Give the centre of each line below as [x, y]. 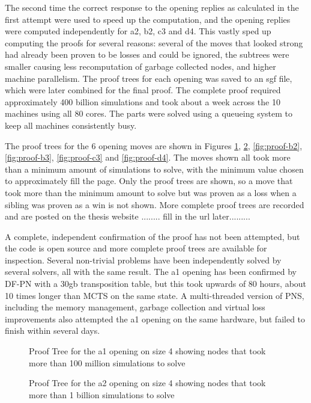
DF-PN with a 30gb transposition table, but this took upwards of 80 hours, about [156, 284]
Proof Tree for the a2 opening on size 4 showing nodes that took [147, 383]
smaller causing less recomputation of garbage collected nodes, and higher [140, 66]
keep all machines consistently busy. [71, 125]
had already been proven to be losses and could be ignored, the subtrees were [147, 54]
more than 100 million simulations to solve [107, 362]
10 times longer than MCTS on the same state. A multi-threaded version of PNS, [155, 295]
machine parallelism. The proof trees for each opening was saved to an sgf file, [149, 78]
